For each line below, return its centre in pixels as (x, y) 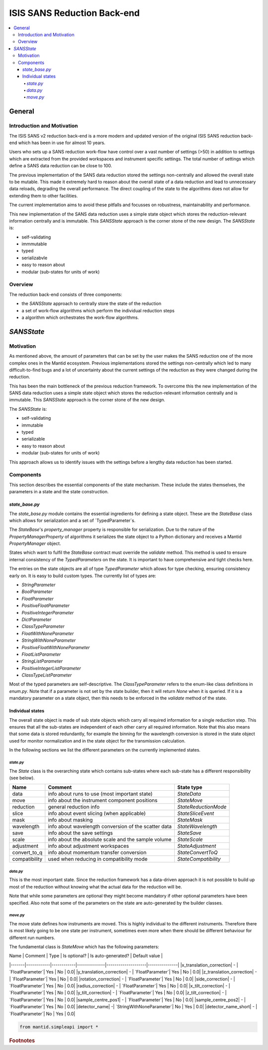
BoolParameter (37, 592)
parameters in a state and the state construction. (59, 492)
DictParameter (36, 619)
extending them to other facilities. (43, 196)
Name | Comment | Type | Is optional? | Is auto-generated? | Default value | (86, 956)
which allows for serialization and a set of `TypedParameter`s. (72, 520)
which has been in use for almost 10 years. (62, 143)
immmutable (34, 244)
